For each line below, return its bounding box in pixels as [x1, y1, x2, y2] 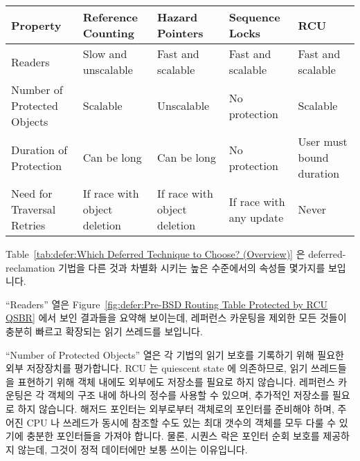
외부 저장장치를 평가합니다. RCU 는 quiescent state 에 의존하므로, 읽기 [6, 361, 308, 375]
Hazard [157, 9, 198, 25]
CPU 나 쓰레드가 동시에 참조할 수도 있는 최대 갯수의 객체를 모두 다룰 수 [26, 415, 336, 429]
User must [298, 133, 348, 149]
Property [11, 17, 62, 33]
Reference [82, 9, 138, 25]
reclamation [6, 260, 55, 274]
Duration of [11, 141, 68, 158]
